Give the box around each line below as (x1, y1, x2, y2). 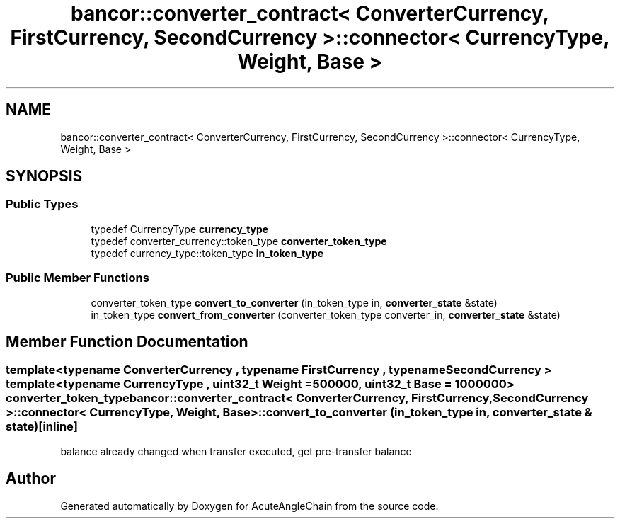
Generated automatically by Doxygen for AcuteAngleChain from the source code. (60, 499, 439, 512)
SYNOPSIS (6, 167, 83, 186)
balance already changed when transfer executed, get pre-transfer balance (60, 445, 412, 457)
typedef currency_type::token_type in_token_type (91, 246, 324, 259)
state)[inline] (6, 419, 78, 434)
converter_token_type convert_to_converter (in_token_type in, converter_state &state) (91, 296, 498, 309)
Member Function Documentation (6, 332, 248, 351)
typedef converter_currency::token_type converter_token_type (91, 234, 387, 247)
